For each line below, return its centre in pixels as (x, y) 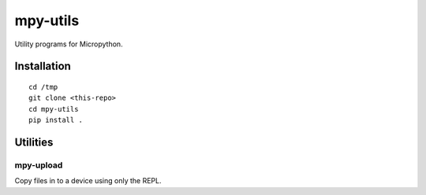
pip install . (56, 120)
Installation (43, 66)
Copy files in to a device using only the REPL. (88, 181)
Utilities (34, 142)
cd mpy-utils (54, 109)
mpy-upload (39, 165)
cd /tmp (43, 87)
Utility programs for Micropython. (69, 44)
